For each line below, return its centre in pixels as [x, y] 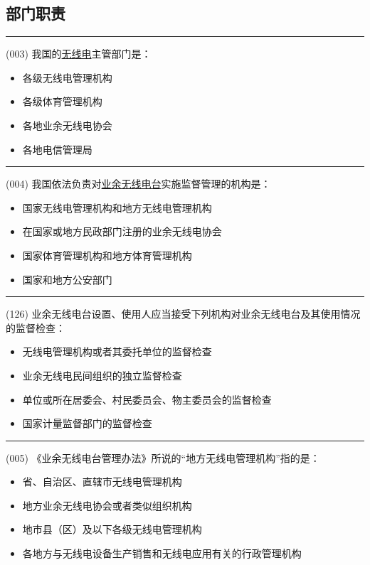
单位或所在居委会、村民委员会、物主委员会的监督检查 [147, 399]
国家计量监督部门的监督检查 [87, 423]
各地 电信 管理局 [57, 149]
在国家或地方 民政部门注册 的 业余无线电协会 [122, 231]
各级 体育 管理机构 [62, 101]
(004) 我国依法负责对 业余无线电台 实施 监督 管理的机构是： [138, 184]
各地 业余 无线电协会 [67, 125]
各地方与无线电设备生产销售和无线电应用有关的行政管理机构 [162, 553]
